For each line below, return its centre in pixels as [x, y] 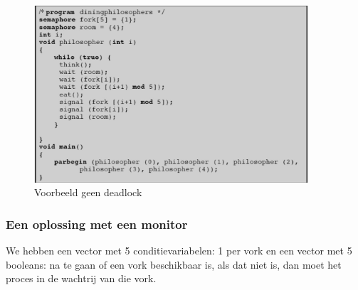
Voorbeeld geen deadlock [88, 192]
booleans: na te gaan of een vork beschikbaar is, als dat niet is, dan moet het [174, 264]
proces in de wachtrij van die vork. [81, 278]
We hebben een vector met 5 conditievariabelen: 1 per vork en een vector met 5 [179, 251]
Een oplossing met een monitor [97, 224]
